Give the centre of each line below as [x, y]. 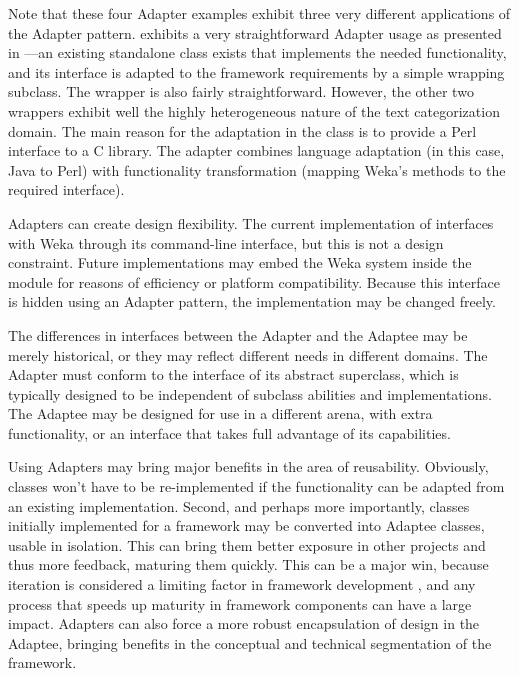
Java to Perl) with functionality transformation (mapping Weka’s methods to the [257, 169]
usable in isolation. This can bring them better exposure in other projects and [247, 544]
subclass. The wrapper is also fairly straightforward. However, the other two [241, 91]
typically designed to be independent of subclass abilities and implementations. [250, 393]
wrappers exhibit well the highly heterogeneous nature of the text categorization [254, 110]
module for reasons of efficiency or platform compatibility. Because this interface [254, 281]
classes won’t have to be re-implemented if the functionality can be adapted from [256, 486]
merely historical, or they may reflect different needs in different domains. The [248, 354]
